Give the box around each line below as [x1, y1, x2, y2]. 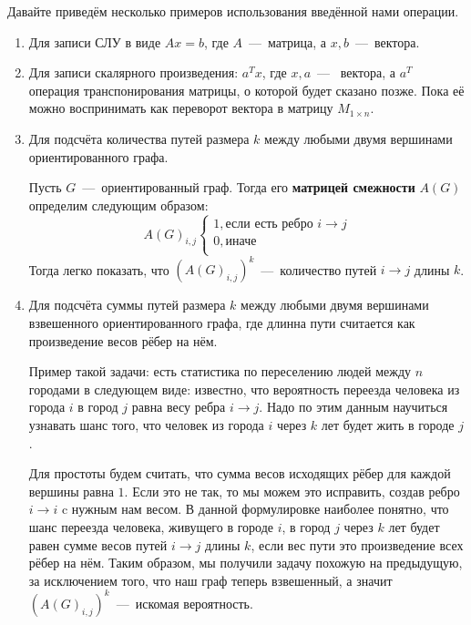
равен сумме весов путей [28, 535, 168, 554]
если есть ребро [225, 217, 313, 231]
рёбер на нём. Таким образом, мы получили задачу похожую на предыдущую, [28, 553, 463, 572]
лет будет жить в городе [321, 415, 455, 434]
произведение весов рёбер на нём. [28, 331, 218, 350]
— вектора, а [317, 63, 395, 82]
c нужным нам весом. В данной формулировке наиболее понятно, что [61, 499, 449, 518]
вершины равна [28, 481, 114, 500]
